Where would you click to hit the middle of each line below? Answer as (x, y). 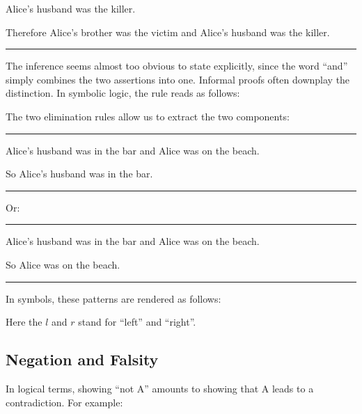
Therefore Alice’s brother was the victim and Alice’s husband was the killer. (168, 32)
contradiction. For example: (64, 402)
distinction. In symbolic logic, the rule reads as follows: (123, 93)
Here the (24, 322)
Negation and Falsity (82, 359)
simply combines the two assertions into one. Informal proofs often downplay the (178, 79)
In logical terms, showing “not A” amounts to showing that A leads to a (160, 388)
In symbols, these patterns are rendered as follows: (113, 298)
